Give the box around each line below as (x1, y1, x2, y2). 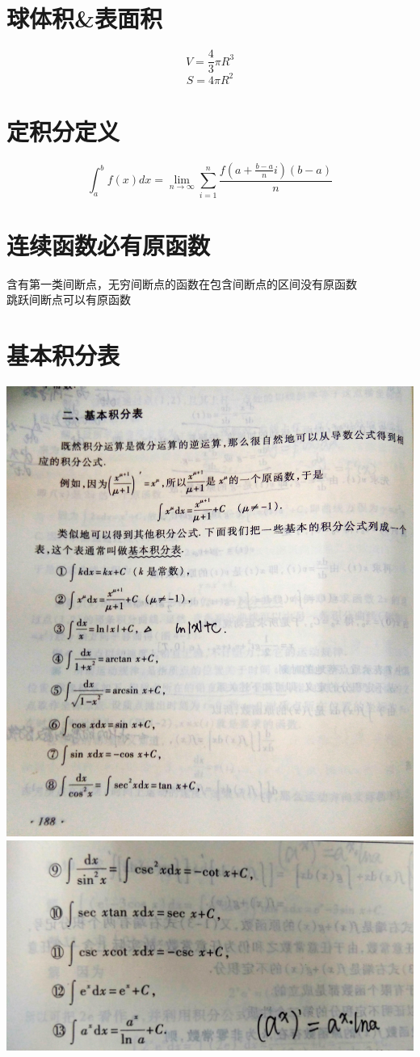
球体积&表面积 (6, 2, 163, 35)
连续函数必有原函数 (6, 228, 211, 261)
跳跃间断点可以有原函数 (6, 291, 131, 308)
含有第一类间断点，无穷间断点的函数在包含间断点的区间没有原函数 (6, 275, 357, 292)
